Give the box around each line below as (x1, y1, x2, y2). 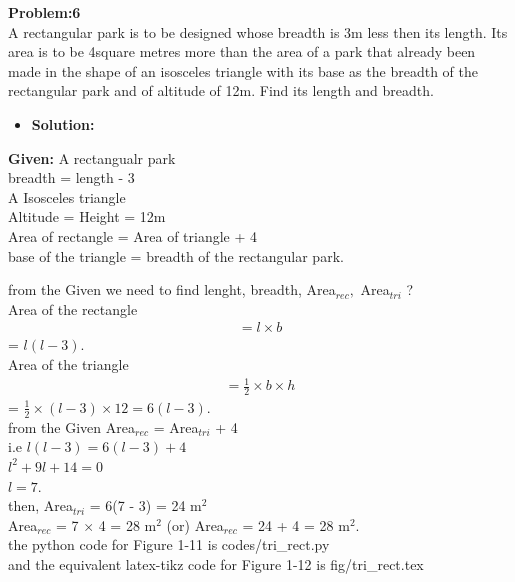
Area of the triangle (8, 353, 129, 374)
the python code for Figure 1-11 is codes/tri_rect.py (8, 534, 330, 555)
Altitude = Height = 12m (8, 206, 166, 227)
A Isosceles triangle (8, 186, 126, 207)
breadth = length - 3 (8, 167, 135, 188)
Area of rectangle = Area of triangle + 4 (8, 225, 258, 246)
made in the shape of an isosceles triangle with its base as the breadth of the (8, 60, 478, 81)
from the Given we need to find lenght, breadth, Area (8, 279, 336, 300)
